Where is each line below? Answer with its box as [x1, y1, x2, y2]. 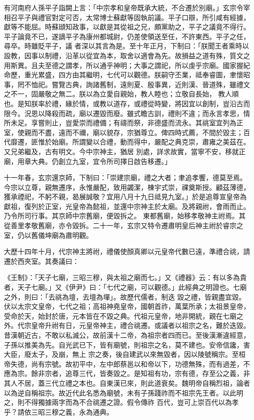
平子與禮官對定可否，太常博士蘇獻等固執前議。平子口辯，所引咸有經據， [17, 12, 250, 22]
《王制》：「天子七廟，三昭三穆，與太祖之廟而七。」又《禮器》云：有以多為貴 [4, 272, 247, 282]
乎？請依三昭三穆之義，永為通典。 [4, 406, 113, 417]
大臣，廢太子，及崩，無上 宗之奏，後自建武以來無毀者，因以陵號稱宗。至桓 [4, 349, 246, 359]
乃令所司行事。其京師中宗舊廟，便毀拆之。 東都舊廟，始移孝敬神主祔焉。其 [4, 210, 246, 221]
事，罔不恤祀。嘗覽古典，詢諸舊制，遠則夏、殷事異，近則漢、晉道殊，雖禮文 [4, 79, 250, 89]
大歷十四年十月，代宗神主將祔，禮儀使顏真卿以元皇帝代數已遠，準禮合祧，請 [4, 246, 250, 257]
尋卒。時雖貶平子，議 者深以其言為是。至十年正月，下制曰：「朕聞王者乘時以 [4, 41, 249, 51]
